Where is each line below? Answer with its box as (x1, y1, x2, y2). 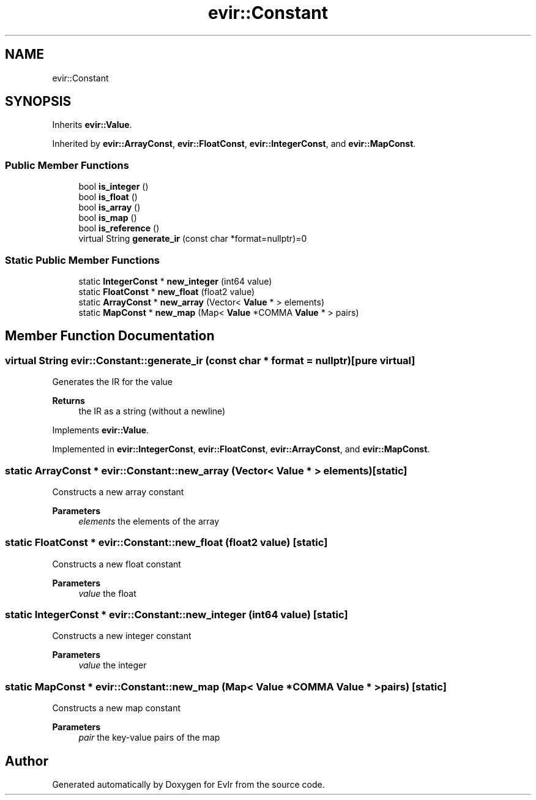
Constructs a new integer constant (52, 630, 192, 641)
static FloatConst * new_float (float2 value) (78, 286, 255, 297)
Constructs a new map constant (52, 703, 181, 714)
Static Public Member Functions (5, 253, 160, 266)
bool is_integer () (78, 181, 149, 192)
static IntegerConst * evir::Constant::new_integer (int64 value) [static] (5, 608, 348, 621)
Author (5, 753, 48, 769)
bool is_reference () (78, 223, 160, 234)
